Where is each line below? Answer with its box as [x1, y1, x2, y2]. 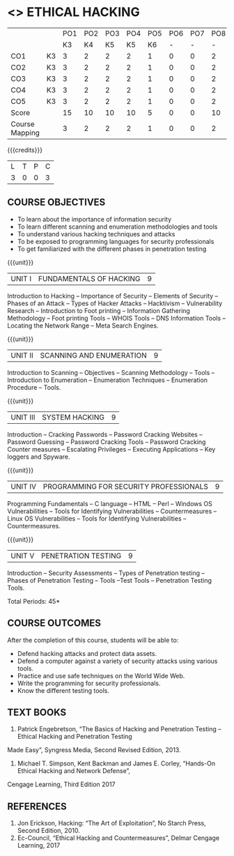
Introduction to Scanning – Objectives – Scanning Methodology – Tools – [7, 368, 215, 376]
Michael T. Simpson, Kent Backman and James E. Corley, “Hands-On [17, 759, 216, 767]
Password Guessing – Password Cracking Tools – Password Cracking [7, 437, 206, 446]
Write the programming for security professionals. [17, 679, 161, 687]
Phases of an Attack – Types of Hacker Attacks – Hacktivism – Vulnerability [7, 299, 223, 307]
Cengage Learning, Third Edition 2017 [7, 780, 116, 788]
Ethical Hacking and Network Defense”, [17, 767, 131, 775]
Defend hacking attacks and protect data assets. [17, 649, 157, 657]
